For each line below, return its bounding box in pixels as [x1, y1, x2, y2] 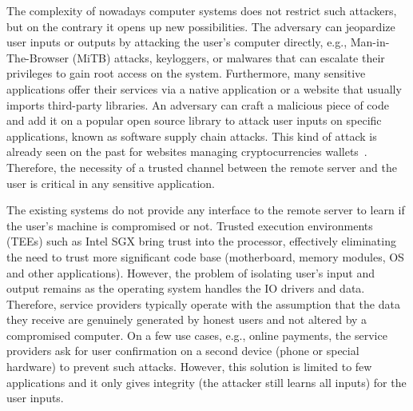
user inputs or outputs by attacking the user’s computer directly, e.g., [6, 34, 347, 50]
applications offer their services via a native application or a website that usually [6, 80, 402, 97]
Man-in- [350, 34, 390, 50]
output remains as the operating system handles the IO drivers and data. [6, 280, 365, 297]
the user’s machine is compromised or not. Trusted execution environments [6, 217, 373, 233]
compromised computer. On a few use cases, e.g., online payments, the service [6, 326, 387, 343]
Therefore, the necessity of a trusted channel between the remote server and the [6, 158, 397, 175]
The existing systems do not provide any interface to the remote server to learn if [6, 202, 405, 218]
